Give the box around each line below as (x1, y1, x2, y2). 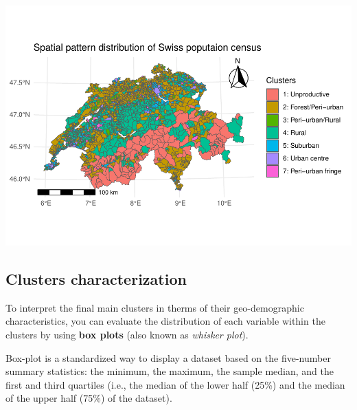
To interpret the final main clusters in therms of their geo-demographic (5, 300, 304, 314)
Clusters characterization (5, 268, 187, 289)
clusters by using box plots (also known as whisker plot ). (5, 327, 249, 341)
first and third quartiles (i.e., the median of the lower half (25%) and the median (5, 377, 345, 391)
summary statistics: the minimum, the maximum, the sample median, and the (5, 364, 334, 378)
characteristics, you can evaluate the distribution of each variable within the (5, 314, 325, 328)
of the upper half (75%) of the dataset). (5, 391, 172, 405)
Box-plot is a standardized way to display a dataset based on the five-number (5, 350, 331, 365)
